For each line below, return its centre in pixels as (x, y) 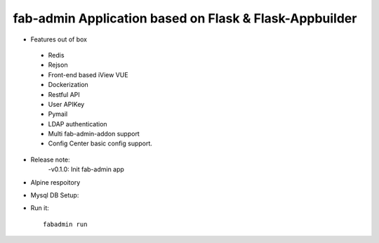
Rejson (58, 65)
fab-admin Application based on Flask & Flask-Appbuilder (185, 18)
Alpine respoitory (55, 182)
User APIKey (66, 104)
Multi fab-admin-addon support (94, 134)
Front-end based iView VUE (88, 74)
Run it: (40, 208)
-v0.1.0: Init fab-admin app (86, 169)
